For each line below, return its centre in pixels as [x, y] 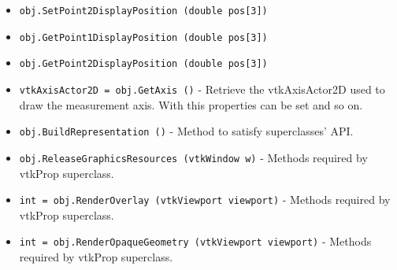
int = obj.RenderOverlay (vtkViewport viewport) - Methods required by [205, 200]
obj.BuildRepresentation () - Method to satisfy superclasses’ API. [186, 131]
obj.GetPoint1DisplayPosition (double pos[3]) [143, 37]
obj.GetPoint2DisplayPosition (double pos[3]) [143, 64]
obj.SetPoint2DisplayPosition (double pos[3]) [143, 11]
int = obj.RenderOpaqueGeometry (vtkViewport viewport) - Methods [195, 241]
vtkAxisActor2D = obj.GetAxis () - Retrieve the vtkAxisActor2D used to [202, 89]
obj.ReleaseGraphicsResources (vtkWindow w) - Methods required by [193, 157]
